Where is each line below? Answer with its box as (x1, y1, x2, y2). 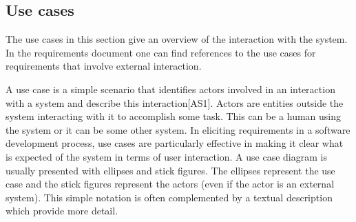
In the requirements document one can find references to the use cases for (6, 45, 316, 59)
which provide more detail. (6, 203, 118, 218)
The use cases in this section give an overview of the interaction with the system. (6, 32, 348, 46)
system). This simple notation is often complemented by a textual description (6, 190, 333, 204)
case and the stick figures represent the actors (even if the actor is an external (6, 176, 335, 191)
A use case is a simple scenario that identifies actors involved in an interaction (6, 81, 335, 96)
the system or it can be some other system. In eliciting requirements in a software (6, 122, 350, 137)
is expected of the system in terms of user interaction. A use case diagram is (6, 149, 327, 163)
